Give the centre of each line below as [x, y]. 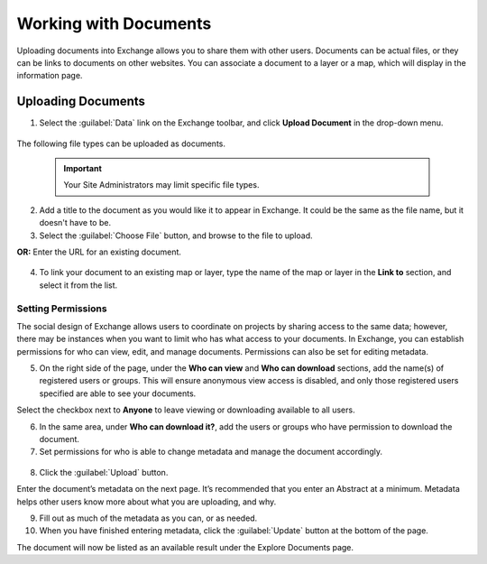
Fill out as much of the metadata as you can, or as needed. [148, 518]
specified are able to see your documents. [118, 393]
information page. [50, 76]
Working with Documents [114, 23]
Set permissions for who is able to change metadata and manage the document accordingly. [211, 452]
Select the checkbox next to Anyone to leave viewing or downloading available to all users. [186, 410]
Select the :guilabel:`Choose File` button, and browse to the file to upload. [176, 236]
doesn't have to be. [75, 223]
